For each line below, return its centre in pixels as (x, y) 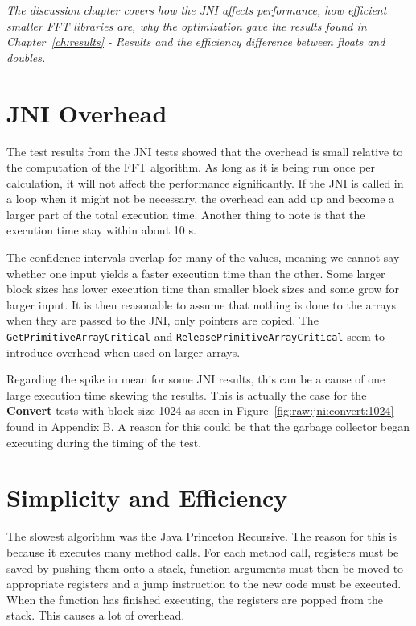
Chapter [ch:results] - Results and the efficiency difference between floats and (196, 41)
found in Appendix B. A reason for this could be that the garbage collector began (208, 427)
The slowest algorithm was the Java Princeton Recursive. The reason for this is (202, 536)
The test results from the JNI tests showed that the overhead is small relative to (205, 151)
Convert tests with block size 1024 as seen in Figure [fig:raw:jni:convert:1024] (200, 410)
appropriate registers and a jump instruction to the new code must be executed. (204, 584)
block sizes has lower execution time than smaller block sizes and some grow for (203, 289)
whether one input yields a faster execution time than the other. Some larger (196, 273)
